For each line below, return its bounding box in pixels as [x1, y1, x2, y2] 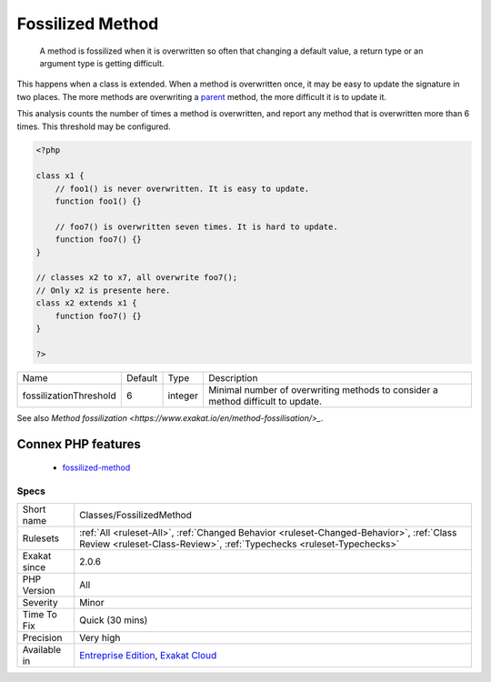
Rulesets [22, 532, 59, 545]
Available [22, 644, 62, 657]
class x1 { [35, 171, 85, 181]
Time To [22, 608, 58, 621]
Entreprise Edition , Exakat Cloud [78, 649, 217, 662]
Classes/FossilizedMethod [78, 509, 193, 522]
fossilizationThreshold [22, 389, 117, 402]
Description [207, 371, 258, 384]
